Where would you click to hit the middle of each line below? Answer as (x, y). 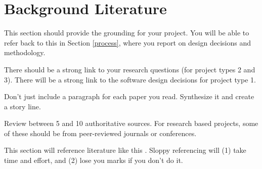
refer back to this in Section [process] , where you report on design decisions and (127, 42)
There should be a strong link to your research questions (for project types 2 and (130, 69)
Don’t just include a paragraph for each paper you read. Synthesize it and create (129, 96)
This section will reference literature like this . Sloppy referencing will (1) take (125, 150)
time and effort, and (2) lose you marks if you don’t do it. (94, 160)
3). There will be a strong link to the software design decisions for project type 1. (130, 79)
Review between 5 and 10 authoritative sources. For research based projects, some (131, 123)
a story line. (23, 106)
